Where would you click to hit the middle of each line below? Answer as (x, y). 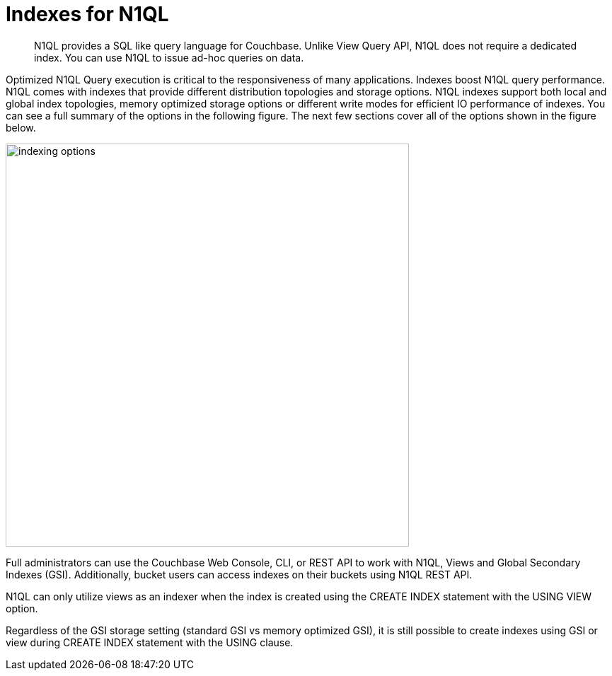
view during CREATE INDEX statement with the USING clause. (150, 642)
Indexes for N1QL (87, 14)
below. (21, 127)
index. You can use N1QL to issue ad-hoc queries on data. (169, 57)
